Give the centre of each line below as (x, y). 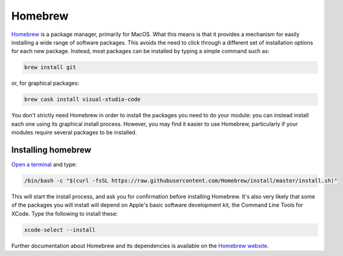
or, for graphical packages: (45, 83)
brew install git (50, 68)
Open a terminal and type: (44, 164)
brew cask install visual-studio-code (82, 100)
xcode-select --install (60, 230)
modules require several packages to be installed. (74, 133)
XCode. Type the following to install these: (65, 213)
